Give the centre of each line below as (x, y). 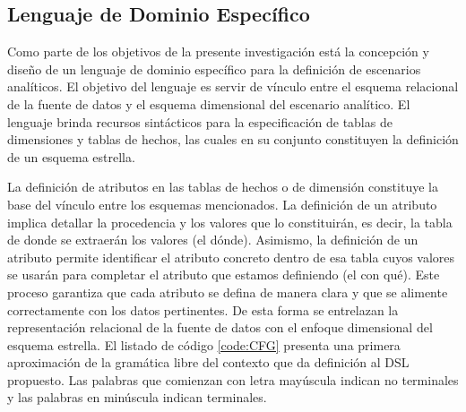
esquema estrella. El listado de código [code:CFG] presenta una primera (204, 344)
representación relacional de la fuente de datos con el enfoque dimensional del (220, 327)
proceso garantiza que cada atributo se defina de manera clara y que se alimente (228, 292)
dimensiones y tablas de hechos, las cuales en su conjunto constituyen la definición (233, 139)
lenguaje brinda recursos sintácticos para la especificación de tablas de (200, 121)
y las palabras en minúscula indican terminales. (137, 397)
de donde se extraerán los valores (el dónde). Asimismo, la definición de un (213, 240)
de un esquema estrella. (71, 156)
